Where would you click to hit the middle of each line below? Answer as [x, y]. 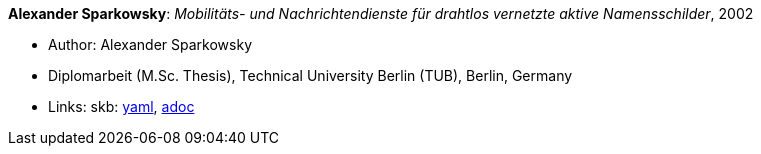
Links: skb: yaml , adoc [121, 106]
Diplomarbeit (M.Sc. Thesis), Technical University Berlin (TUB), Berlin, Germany [310, 75]
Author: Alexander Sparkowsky [150, 44]
